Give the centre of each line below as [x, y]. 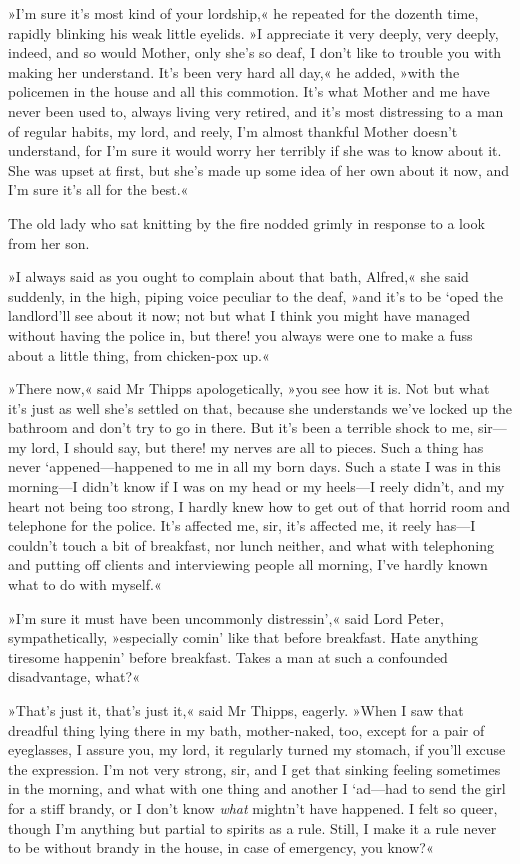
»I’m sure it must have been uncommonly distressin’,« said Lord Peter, [226, 617]
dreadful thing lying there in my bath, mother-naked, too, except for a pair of [246, 729]
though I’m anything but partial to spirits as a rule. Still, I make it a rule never [252, 827]
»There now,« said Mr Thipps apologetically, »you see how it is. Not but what [249, 388]
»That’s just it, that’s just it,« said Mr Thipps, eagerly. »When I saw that [236, 710]
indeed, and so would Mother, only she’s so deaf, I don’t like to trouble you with [255, 52]
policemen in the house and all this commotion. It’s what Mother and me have [249, 91]
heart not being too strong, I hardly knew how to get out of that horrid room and [259, 505]
